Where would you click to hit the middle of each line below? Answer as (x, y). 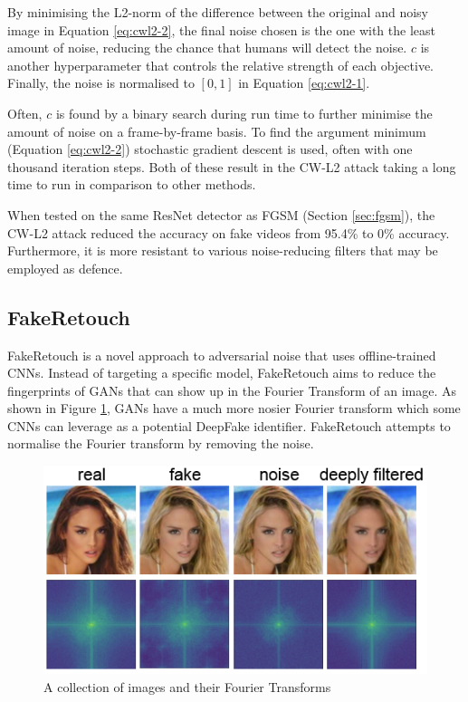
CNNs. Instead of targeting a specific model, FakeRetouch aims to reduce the (222, 373)
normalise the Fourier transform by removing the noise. (161, 443)
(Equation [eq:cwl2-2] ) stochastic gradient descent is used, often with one (210, 149)
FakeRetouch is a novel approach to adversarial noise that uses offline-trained (222, 355)
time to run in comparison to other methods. (132, 184)
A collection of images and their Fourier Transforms (187, 686)
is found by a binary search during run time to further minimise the (244, 113)
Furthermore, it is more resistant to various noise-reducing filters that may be (223, 250)
